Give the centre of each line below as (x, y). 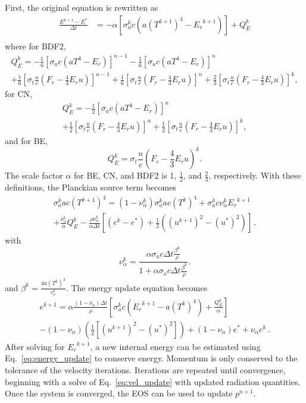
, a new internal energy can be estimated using (175, 346)
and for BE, (26, 140)
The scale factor (34, 175)
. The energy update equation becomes (137, 287)
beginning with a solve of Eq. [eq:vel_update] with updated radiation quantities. (153, 381)
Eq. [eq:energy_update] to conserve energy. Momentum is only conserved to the (151, 358)
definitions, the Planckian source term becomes (90, 187)
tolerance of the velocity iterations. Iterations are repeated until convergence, (145, 369)
